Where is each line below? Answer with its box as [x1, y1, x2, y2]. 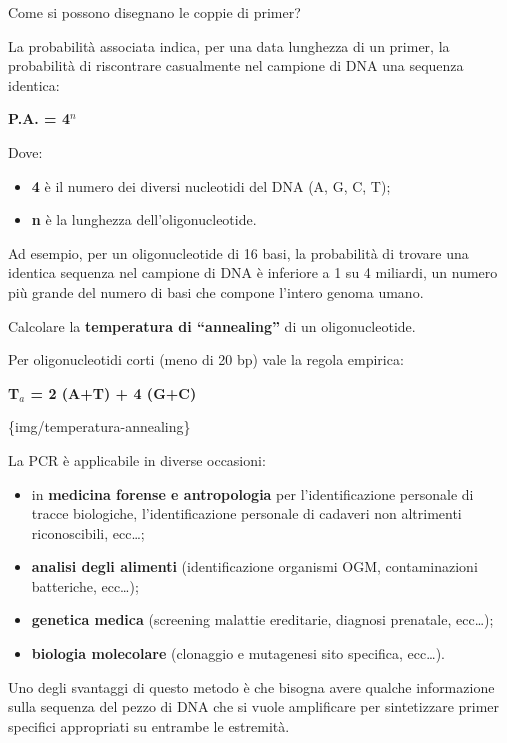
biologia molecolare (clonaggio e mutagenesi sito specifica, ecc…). [31, 643, 445, 664]
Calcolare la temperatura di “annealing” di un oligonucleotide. [8, 315, 416, 336]
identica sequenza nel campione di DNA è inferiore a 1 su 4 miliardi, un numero [8, 262, 498, 283]
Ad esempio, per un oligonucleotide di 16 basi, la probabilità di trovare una [8, 242, 469, 263]
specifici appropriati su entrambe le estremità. [8, 715, 290, 736]
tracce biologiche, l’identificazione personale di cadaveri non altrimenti [31, 503, 462, 524]
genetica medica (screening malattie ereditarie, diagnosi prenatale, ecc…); [31, 609, 494, 630]
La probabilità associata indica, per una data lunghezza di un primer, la [8, 35, 450, 56]
